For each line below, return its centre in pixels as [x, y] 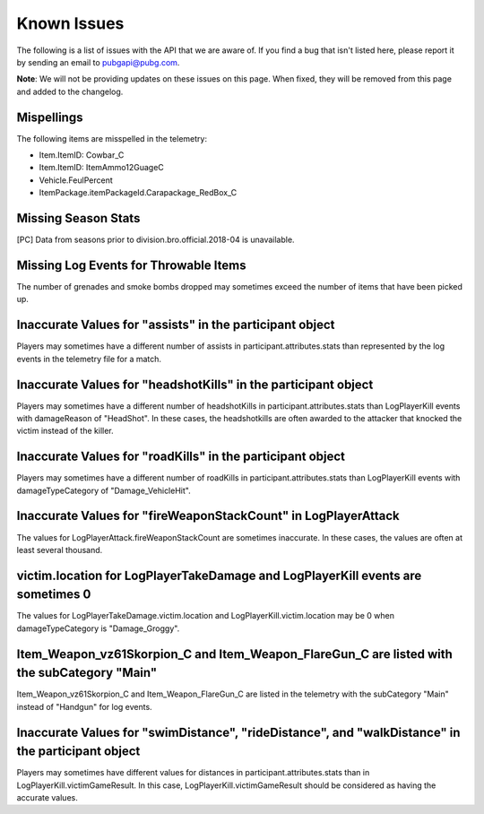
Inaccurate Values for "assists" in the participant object [176, 325]
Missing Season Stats [78, 218]
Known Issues [70, 23]
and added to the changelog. [70, 91]
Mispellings [50, 117]
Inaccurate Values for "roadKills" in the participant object [181, 457]
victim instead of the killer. [65, 431]
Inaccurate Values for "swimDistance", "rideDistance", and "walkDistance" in [238, 732]
